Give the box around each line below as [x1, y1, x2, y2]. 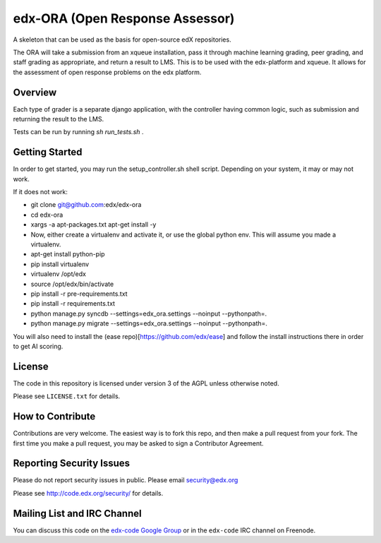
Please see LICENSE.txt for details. [13, 392, 121, 400]
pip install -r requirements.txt [30, 299, 116, 308]
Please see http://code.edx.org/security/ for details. [13, 489, 164, 497]
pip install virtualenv [30, 260, 90, 268]
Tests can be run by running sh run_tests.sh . [13, 128, 144, 136]
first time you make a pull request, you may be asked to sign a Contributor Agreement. [13, 438, 264, 448]
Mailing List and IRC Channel [13, 507, 142, 519]
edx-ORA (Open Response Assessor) [13, 11, 235, 26]
